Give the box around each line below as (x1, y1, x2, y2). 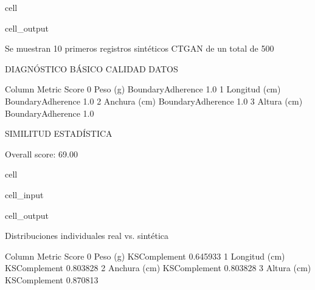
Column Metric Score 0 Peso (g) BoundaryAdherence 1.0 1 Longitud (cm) (5, 83, 281, 95)
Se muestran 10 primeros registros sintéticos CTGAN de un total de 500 (5, 42, 274, 55)
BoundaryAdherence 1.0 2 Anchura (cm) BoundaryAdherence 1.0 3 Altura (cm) (5, 94, 303, 107)
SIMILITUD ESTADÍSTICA (5, 127, 112, 140)
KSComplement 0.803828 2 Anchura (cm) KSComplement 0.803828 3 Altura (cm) (5, 261, 311, 274)
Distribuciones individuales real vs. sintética (5, 229, 169, 242)
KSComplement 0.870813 (5, 273, 99, 286)
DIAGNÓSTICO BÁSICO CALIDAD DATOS (5, 62, 178, 75)
